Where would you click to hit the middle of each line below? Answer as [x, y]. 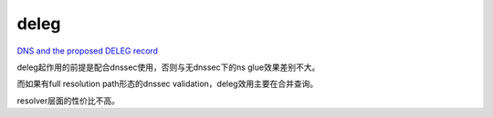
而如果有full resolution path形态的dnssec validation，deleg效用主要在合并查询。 [168, 84]
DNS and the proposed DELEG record [88, 51]
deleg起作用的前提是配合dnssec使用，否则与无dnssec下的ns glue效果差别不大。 [168, 67]
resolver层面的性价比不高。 [68, 101]
